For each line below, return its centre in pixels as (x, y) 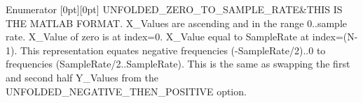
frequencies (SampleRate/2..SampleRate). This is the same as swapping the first (178, 64)
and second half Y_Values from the (82, 77)
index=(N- (335, 37)
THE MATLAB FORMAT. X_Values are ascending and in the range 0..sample (177, 23)
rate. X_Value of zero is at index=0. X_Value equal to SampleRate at (158, 37)
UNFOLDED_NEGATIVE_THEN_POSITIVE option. (126, 91)
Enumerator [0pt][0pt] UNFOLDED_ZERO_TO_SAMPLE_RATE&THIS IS (174, 9)
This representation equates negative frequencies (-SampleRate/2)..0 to (173, 50)
